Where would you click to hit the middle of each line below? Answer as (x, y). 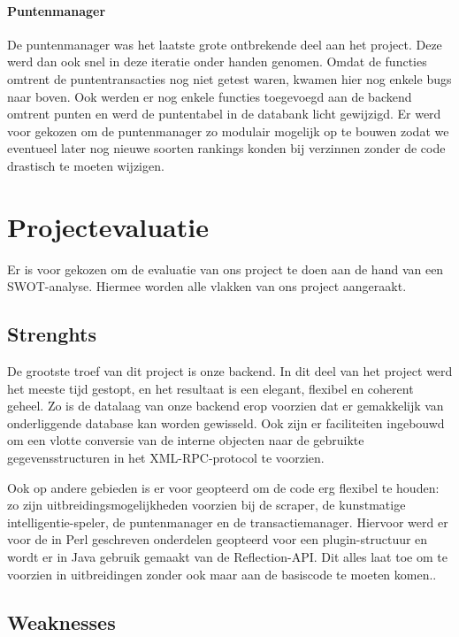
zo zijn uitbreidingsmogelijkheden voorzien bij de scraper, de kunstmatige (207, 505)
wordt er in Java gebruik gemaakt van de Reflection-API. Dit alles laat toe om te (227, 556)
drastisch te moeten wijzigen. (86, 165)
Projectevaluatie (108, 226)
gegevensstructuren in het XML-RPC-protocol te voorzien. (166, 458)
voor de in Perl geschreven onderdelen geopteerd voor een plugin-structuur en (218, 539)
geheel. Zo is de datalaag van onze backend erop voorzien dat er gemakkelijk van (226, 406)
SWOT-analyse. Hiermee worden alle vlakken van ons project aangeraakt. (207, 286)
